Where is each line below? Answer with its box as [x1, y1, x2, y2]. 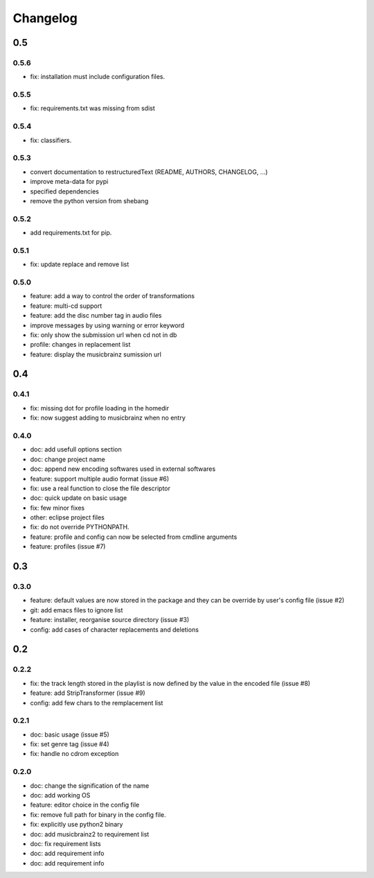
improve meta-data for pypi [30, 178, 109, 186]
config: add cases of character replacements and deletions [30, 625, 199, 634]
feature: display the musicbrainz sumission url [30, 350, 162, 359]
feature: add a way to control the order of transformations [30, 292, 195, 300]
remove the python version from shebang [30, 196, 149, 205]
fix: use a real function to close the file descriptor [30, 484, 171, 492]
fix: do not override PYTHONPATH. [30, 523, 130, 531]
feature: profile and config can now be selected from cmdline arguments [30, 533, 238, 541]
